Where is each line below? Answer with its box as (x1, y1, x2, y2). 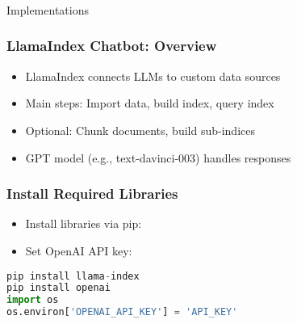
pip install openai (6, 282, 111, 294)
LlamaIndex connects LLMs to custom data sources (25, 67, 281, 84)
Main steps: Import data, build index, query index (25, 95, 274, 112)
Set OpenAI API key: (25, 242, 132, 259)
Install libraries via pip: (25, 215, 142, 232)
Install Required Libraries (6, 183, 178, 204)
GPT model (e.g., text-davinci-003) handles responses (25, 149, 291, 166)
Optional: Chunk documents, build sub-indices (25, 121, 255, 138)
